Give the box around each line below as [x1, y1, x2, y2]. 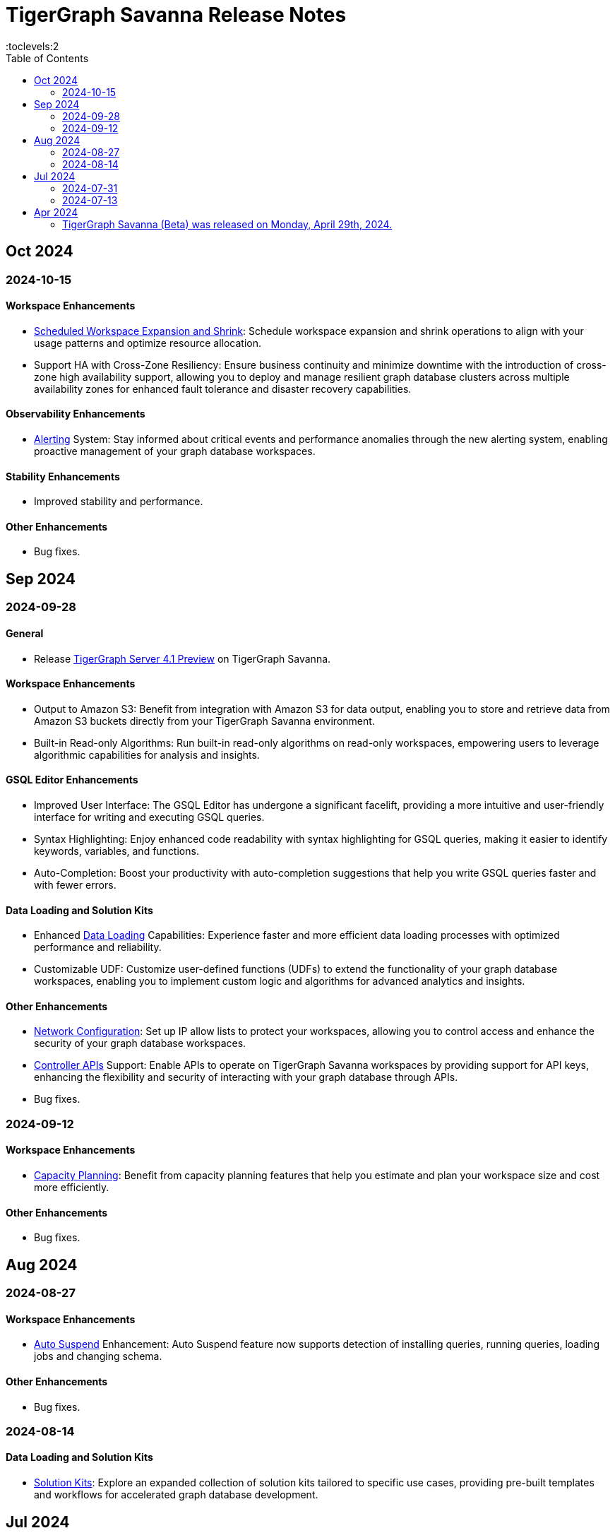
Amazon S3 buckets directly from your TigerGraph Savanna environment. [34, 714, 375, 727]
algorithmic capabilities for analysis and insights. [34, 748, 260, 761]
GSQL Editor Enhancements [6, 774, 138, 786]
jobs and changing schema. [34, 1350, 162, 1363]
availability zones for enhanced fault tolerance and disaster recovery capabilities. [34, 382, 412, 395]
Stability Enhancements [6, 470, 120, 483]
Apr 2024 [34, 206, 78, 218]
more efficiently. [34, 1181, 109, 1193]
